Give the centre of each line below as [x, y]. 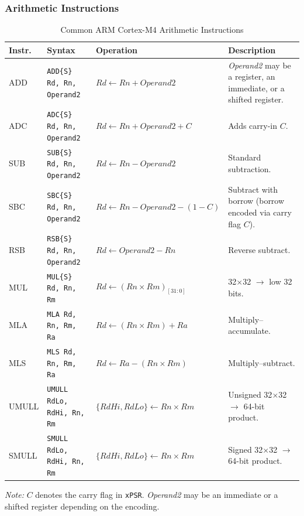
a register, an [252, 76]
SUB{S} [60, 153]
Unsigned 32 [250, 394]
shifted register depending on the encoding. [82, 506]
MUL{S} [60, 277]
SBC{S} [60, 196]
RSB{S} [60, 239]
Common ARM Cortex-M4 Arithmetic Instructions [152, 30]
